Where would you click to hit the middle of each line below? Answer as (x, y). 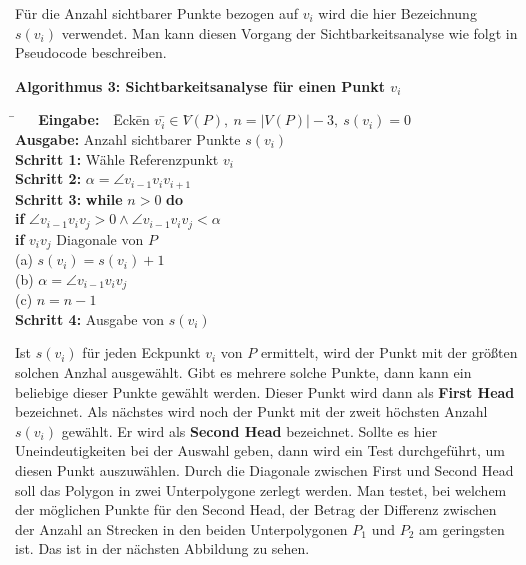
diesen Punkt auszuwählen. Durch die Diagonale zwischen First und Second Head (264, 469)
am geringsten (462, 528)
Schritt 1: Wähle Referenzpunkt (117, 158)
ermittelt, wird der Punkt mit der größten (389, 352)
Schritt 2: (48, 178)
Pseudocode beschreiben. (91, 52)
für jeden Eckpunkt (141, 352)
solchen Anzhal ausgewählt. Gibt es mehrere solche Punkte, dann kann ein (243, 371)
